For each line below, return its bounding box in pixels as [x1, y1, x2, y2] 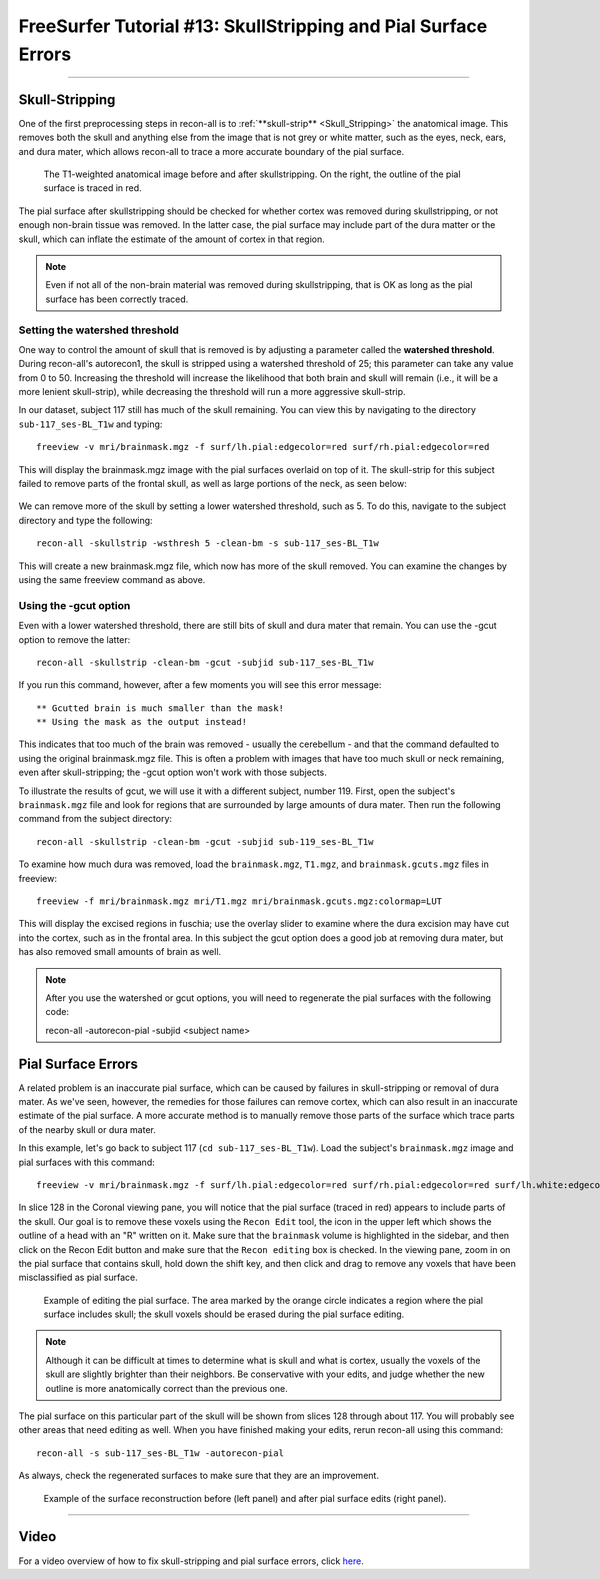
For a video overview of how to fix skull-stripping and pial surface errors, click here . [18, 1555, 364, 1567]
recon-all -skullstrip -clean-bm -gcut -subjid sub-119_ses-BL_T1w [36, 836, 374, 847]
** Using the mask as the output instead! [36, 716, 248, 728]
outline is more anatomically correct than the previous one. [45, 1382, 289, 1394]
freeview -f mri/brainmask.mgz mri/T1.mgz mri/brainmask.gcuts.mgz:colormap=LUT [36, 895, 443, 907]
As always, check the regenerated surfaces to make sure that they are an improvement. [18, 1470, 380, 1482]
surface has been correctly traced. [45, 293, 189, 305]
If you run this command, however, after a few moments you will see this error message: [18, 679, 382, 691]
